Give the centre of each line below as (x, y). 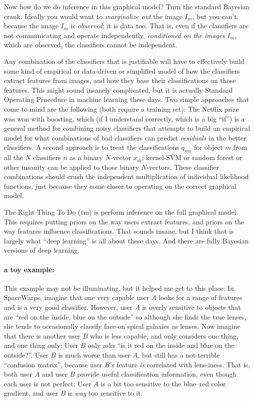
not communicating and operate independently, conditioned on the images (115, 35)
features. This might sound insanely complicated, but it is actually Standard (118, 90)
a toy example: (29, 269)
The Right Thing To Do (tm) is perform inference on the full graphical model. (121, 212)
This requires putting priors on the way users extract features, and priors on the (124, 221)
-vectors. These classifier (183, 167)
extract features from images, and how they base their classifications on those (120, 80)
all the (13, 157)
